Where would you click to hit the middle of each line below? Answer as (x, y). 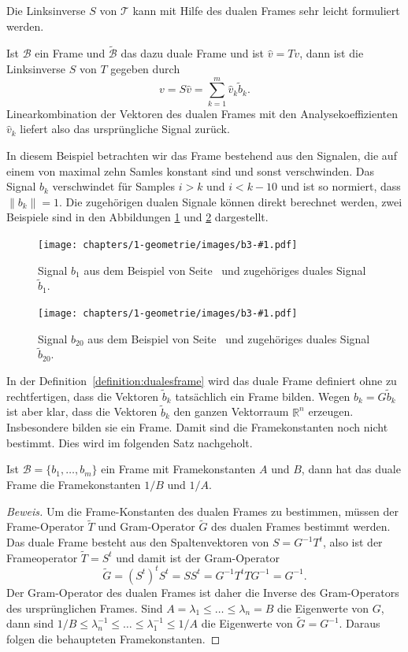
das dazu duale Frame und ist (193, 53)
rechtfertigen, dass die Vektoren (83, 396)
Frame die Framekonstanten (74, 484)
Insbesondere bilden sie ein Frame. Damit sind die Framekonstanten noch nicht (197, 427)
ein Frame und (70, 53)
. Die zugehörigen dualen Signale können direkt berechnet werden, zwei (231, 201)
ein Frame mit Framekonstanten (178, 469)
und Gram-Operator (147, 526)
